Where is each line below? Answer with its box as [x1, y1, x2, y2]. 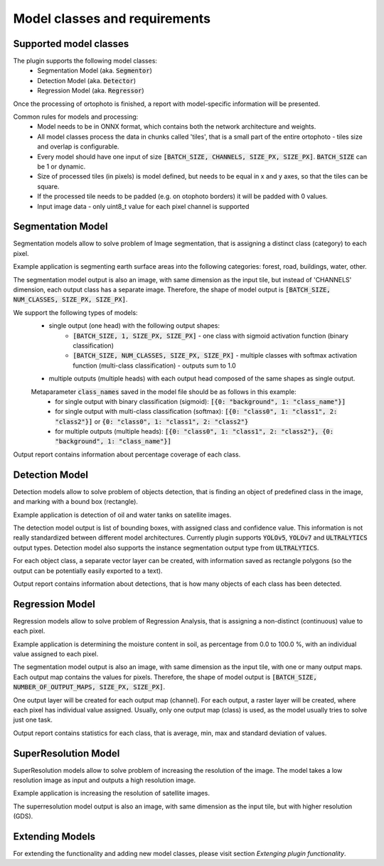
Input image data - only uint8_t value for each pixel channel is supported [37, 202, 250, 210]
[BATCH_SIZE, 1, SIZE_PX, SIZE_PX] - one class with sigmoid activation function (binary [73, 331, 348, 340]
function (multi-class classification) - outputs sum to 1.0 [73, 361, 236, 370]
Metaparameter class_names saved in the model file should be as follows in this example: [31, 387, 297, 396]
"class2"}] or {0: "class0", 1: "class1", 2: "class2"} [55, 417, 249, 426]
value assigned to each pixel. [13, 649, 99, 658]
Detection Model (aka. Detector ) [37, 76, 137, 85]
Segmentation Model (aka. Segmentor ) [37, 66, 153, 75]
